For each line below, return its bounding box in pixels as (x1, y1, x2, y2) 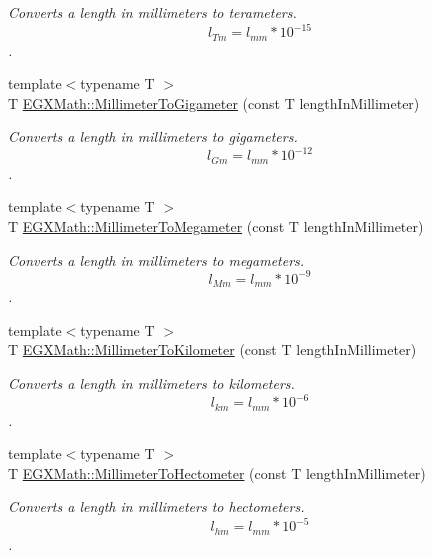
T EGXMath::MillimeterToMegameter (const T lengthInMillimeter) (8, 216, 424, 237)
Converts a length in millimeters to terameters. (8, 2, 297, 22)
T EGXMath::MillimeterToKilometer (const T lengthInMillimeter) (8, 339, 417, 360)
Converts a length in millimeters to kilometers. (8, 372, 295, 393)
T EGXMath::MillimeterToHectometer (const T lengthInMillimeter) (8, 462, 426, 483)
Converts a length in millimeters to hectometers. (8, 496, 305, 517)
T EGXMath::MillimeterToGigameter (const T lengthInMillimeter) (8, 92, 420, 113)
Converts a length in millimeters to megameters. (8, 249, 305, 270)
